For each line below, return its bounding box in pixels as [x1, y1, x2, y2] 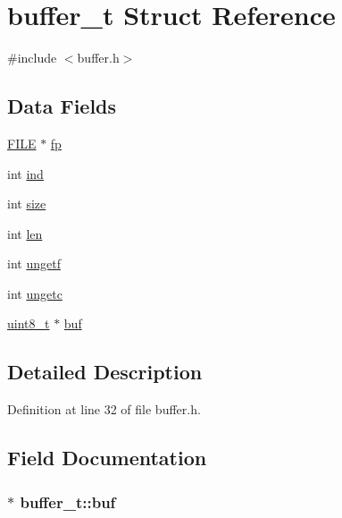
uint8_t [7, 314, 50, 333]
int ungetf [7, 254, 61, 273]
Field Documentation [7, 444, 207, 471]
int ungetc [7, 284, 63, 302]
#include [7, 48, 57, 67]
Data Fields [7, 92, 117, 120]
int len [7, 224, 43, 242]
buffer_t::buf [20, 490, 116, 513]
